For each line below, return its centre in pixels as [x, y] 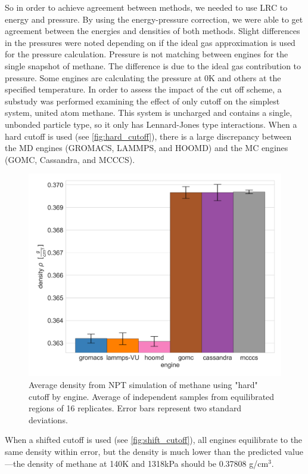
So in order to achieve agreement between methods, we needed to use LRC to [146, 7]
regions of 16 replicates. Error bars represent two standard [135, 408]
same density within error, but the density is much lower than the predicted [143, 451]
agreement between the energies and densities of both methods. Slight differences [153, 31]
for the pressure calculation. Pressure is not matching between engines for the [147, 54]
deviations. [48, 419]
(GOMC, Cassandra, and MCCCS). [70, 159]
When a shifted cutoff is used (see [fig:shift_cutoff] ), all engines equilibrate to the [154, 440]
